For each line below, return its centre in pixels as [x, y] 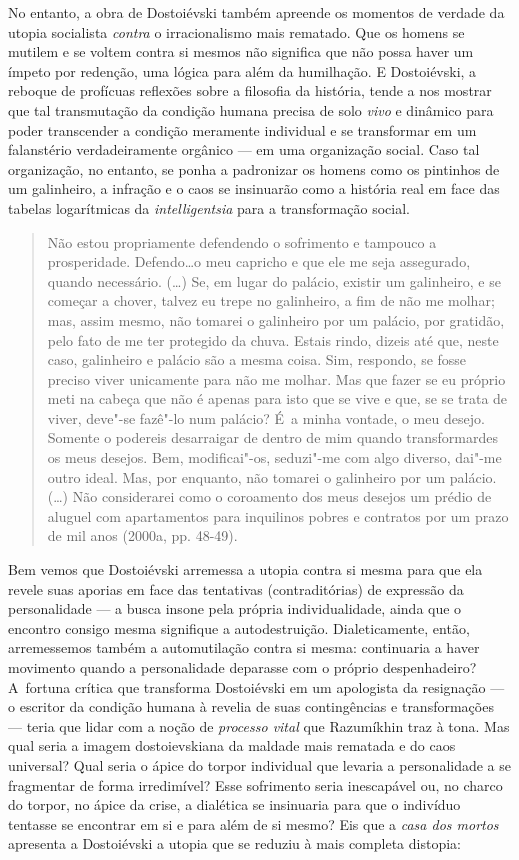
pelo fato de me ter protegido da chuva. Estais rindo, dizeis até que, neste [273, 339]
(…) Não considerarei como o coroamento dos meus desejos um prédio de [269, 496]
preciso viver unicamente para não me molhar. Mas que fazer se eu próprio [276, 378]
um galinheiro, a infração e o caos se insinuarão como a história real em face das [254, 188]
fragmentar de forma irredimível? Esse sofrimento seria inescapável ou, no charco [255, 784]
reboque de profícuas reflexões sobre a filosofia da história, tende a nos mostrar [250, 90]
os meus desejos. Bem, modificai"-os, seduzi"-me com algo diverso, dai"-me [274, 457]
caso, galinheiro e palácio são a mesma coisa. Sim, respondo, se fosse [257, 359]
